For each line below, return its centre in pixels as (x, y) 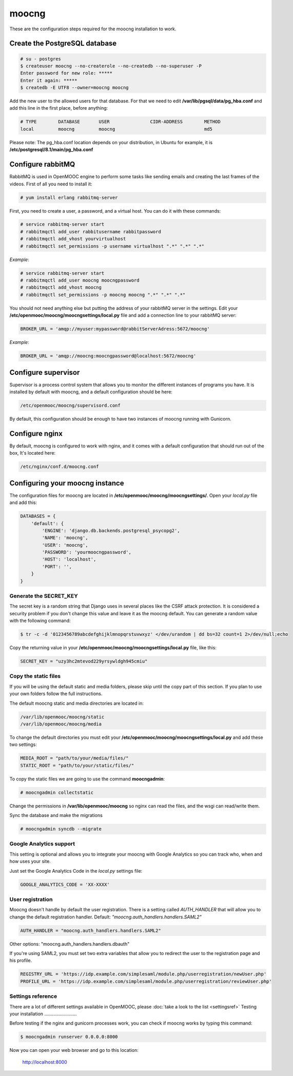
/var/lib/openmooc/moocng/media (61, 724)
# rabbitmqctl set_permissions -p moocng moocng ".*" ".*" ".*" (103, 294)
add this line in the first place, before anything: (59, 108)
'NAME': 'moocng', (65, 538)
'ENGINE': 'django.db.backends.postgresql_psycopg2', (111, 531)
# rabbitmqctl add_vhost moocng (61, 288)
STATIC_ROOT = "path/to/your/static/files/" (77, 765)
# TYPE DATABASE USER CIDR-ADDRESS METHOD (120, 122)
